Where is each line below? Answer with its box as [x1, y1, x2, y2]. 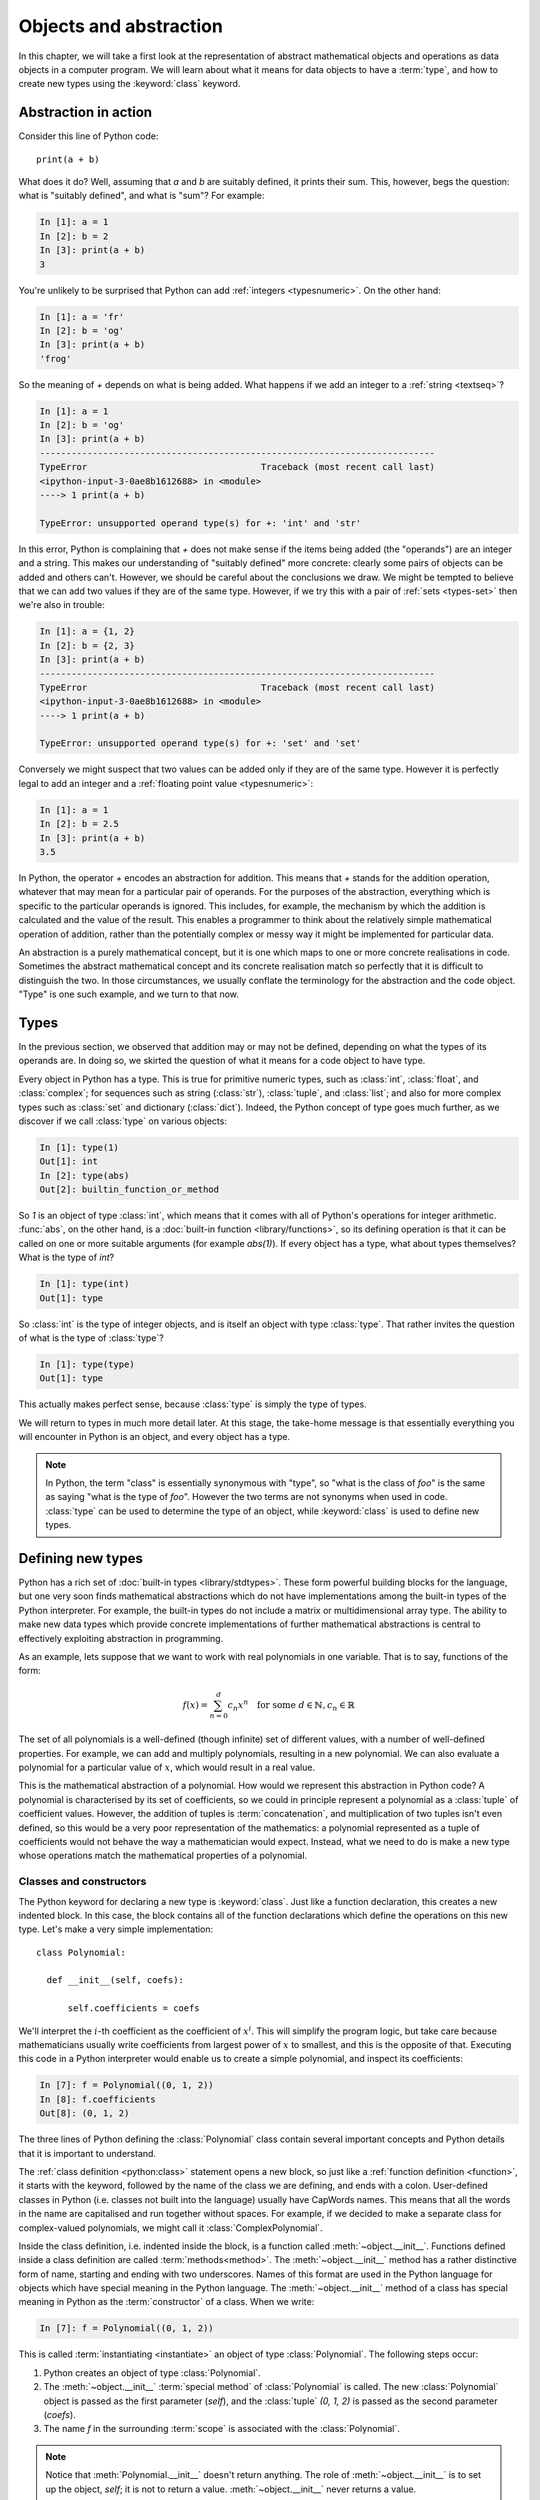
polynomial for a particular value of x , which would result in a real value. [18, 1761, 315, 1774]
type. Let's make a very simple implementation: [18, 1923, 214, 1935]
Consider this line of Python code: [18, 130, 159, 142]
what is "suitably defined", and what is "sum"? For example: [18, 190, 265, 202]
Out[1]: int [39, 1156, 99, 1167]
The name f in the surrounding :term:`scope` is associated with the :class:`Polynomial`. [43, 2423, 400, 2435]
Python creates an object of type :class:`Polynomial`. [43, 2366, 261, 2379]
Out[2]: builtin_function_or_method [39, 1184, 220, 1195]
